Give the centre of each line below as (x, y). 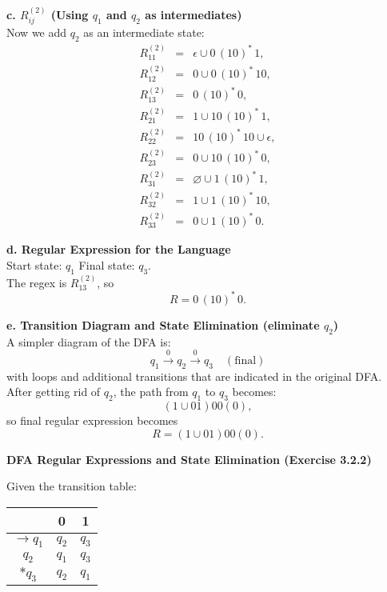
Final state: (107, 265)
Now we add (37, 32)
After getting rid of (54, 392)
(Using (70, 14)
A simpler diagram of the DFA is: (89, 341)
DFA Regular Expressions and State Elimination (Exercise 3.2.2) (189, 459)
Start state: (34, 265)
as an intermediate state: (144, 32)
